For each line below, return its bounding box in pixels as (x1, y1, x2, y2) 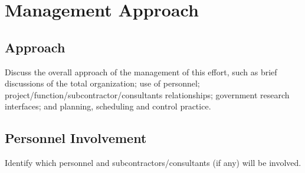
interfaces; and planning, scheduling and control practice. (5, 100, 211, 112)
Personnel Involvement (5, 129, 147, 147)
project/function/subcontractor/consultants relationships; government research (5, 88, 290, 101)
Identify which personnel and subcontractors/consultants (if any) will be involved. (5, 157, 301, 169)
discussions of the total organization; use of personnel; (5, 77, 200, 89)
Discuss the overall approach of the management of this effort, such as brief (5, 65, 277, 78)
